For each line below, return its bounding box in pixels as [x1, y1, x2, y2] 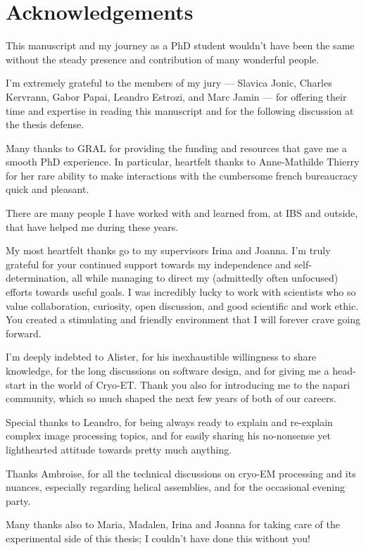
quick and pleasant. [6, 182, 89, 196]
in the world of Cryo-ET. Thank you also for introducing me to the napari [29, 377, 351, 392]
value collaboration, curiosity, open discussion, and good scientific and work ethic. [6, 298, 359, 313]
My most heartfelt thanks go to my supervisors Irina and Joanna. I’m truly [6, 243, 331, 258]
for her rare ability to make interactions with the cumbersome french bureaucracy [6, 168, 358, 182]
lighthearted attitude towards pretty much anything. [6, 442, 232, 456]
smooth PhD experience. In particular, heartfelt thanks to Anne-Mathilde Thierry [6, 154, 360, 169]
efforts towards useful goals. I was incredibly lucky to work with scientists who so [6, 285, 356, 299]
